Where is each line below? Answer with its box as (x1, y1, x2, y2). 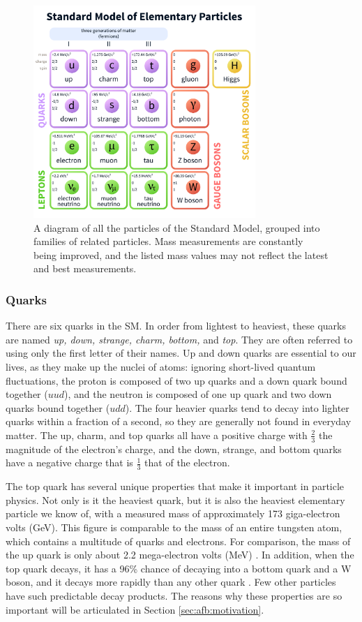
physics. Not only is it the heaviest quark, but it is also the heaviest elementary (6, 492, 345, 507)
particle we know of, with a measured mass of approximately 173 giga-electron (6, 506, 340, 521)
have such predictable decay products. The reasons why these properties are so (6, 588, 342, 602)
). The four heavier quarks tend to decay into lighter (125, 400, 349, 415)
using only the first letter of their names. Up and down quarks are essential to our (6, 346, 356, 360)
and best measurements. (33, 261, 137, 276)
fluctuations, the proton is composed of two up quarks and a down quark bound (6, 373, 347, 387)
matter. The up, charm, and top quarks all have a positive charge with (6, 427, 308, 442)
